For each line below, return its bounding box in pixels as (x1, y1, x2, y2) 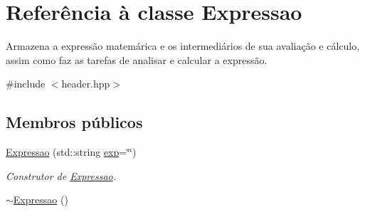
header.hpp (61, 76, 110, 91)
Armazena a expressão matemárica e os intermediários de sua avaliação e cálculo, (6, 38, 360, 53)
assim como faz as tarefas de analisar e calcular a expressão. (6, 52, 268, 67)
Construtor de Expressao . (6, 168, 117, 183)
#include (6, 76, 46, 91)
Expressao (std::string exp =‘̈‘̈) (6, 144, 137, 159)
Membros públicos (6, 111, 143, 133)
